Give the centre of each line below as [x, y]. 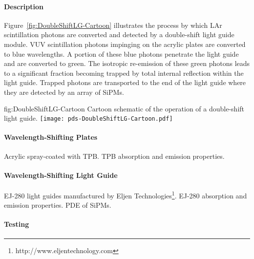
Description [24, 6]
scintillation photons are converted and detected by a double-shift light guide [119, 34]
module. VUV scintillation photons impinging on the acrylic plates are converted [125, 44]
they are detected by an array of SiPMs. [64, 92]
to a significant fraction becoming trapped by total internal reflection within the [124, 73]
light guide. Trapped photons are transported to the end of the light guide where [125, 82]
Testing [17, 224]
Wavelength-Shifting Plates [51, 137]
